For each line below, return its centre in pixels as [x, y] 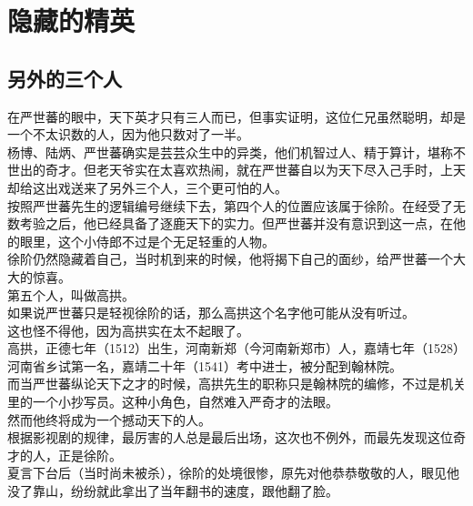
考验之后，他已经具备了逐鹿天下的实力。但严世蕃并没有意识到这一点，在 [236, 223]
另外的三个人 [65, 78]
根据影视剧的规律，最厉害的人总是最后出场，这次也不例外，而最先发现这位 [230, 437]
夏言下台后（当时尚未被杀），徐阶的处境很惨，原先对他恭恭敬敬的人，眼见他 [233, 473]
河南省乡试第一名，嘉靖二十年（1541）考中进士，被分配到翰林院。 [205, 365]
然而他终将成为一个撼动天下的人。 [109, 419]
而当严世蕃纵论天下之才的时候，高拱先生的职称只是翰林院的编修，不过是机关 [236, 384]
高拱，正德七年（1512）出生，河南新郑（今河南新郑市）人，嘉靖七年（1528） [236, 348]
